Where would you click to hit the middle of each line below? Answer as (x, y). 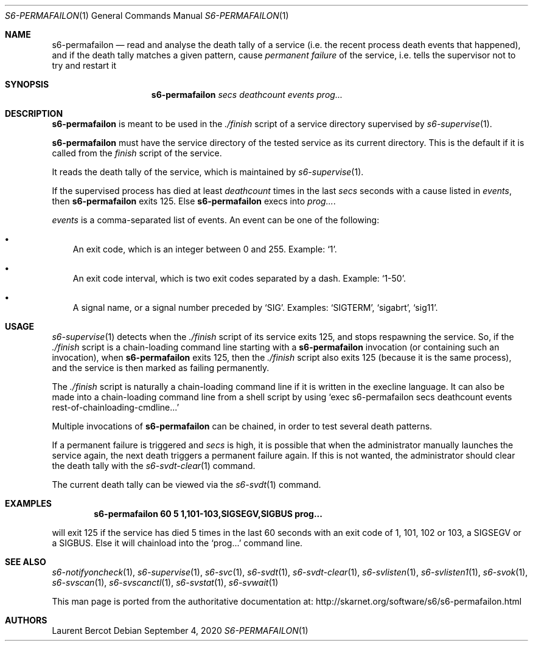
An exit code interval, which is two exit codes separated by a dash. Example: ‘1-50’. (239, 278)
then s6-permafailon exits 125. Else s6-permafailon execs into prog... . (194, 201)
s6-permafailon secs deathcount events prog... (247, 95)
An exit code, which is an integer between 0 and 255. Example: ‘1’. (205, 249)
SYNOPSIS (27, 84)
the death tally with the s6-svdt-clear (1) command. (154, 466)
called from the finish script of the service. (137, 153)
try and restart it (84, 65)
